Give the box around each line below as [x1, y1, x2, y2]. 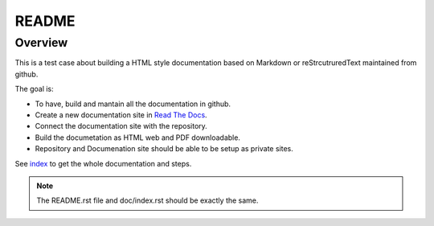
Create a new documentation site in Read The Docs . [35, 109, 208, 120]
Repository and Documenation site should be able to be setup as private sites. [35, 144, 293, 154]
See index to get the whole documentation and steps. [14, 158, 192, 168]
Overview [14, 35, 68, 50]
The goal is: [14, 84, 54, 94]
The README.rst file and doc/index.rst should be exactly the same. [36, 195, 259, 205]
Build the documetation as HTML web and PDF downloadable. [35, 133, 241, 142]
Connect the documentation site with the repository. [35, 121, 208, 131]
